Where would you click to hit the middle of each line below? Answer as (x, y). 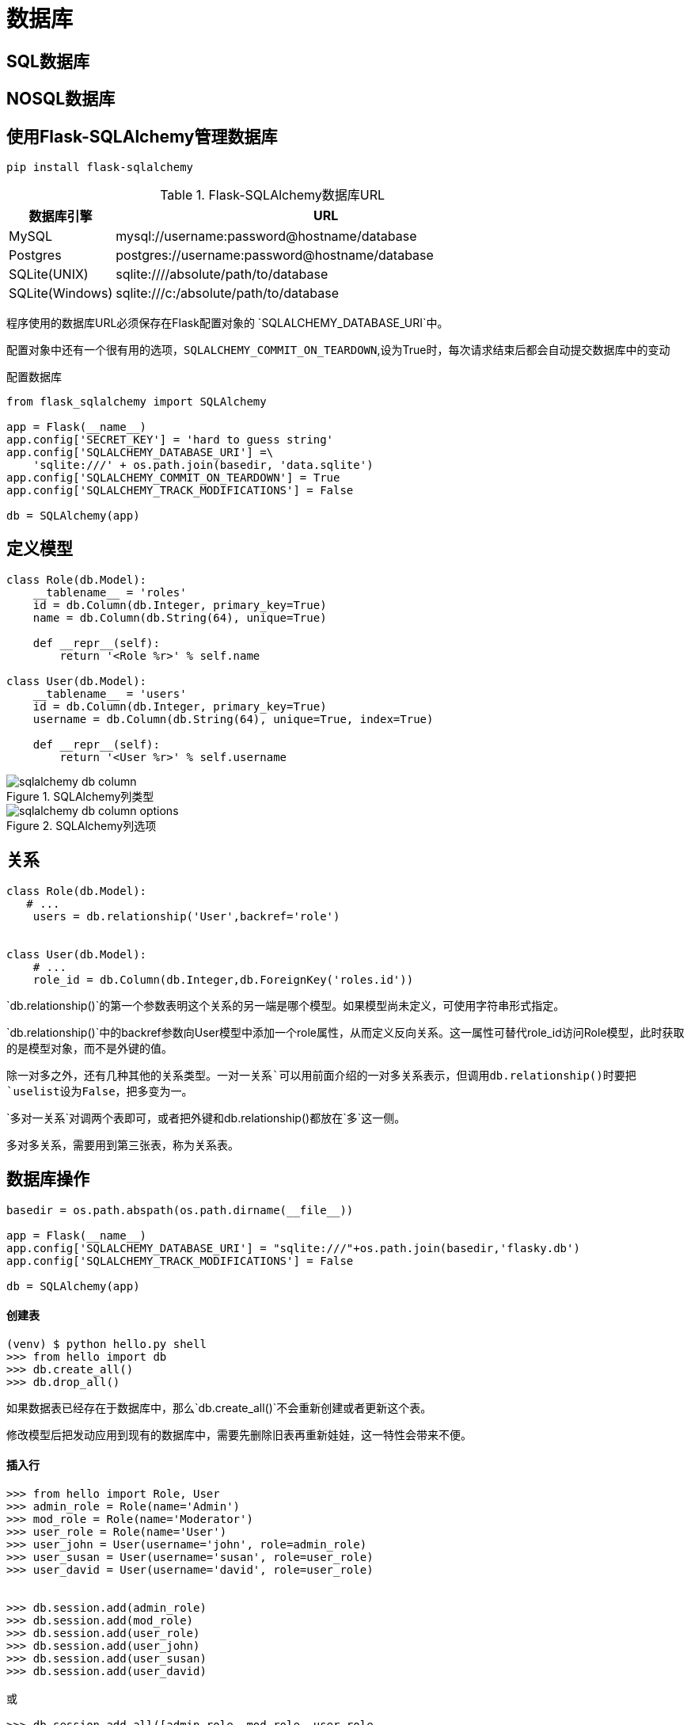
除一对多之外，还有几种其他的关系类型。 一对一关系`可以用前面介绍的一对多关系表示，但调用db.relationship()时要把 (321, 1075)
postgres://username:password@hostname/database (275, 255)
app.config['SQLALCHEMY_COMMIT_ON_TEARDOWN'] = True (173, 478)
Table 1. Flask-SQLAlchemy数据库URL (272, 195)
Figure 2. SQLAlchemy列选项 (82, 825)
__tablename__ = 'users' (110, 693)
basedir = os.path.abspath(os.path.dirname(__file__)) (180, 1210)
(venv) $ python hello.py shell (106, 1344)
